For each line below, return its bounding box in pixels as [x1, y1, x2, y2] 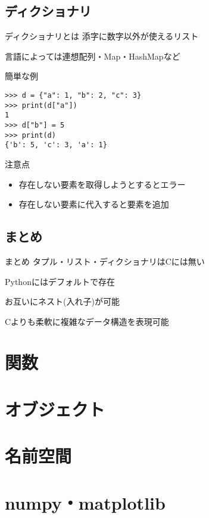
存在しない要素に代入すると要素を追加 [18, 198, 169, 210]
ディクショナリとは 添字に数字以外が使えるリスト [5, 30, 199, 42]
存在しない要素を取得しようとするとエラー [18, 178, 186, 190]
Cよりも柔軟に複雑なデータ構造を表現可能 [5, 315, 169, 327]
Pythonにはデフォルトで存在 [5, 275, 115, 287]
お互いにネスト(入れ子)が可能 [5, 295, 120, 308]
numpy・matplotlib [5, 490, 166, 514]
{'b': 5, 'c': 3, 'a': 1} [5, 141, 107, 150]
